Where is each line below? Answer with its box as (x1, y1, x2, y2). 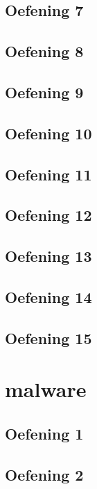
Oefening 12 (5, 204, 92, 226)
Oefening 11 (5, 163, 92, 185)
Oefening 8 (5, 40, 84, 62)
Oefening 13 (5, 245, 92, 267)
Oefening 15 (5, 327, 92, 348)
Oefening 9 (5, 81, 84, 102)
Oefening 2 (5, 463, 84, 485)
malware (5, 375, 87, 403)
